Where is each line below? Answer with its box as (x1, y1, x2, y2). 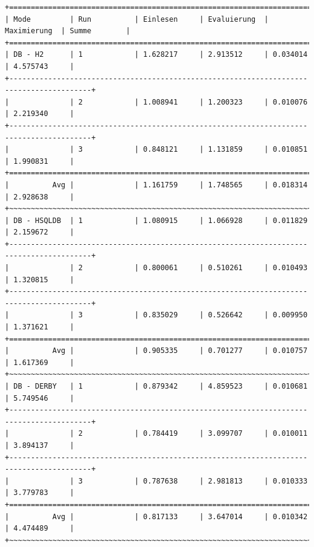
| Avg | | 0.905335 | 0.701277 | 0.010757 (5, 346, 308, 355)
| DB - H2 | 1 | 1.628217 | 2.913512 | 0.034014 (5, 50, 308, 59)
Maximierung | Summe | (5, 27, 130, 36)
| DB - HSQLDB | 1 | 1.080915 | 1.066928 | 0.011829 (5, 216, 308, 225)
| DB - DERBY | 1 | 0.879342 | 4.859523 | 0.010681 (5, 382, 308, 390)
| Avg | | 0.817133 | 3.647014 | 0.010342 (5, 512, 308, 521)
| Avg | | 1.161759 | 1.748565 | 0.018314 (5, 180, 308, 189)
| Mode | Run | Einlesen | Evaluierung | (5, 15, 269, 24)
